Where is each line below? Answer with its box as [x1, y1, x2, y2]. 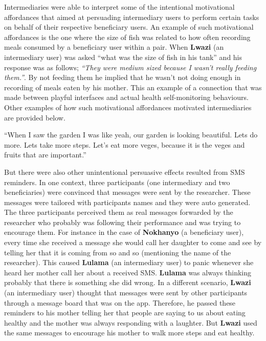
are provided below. [4, 112, 65, 123]
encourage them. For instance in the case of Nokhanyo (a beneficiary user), [4, 227, 244, 237]
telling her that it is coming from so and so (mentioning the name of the [4, 247, 231, 257]
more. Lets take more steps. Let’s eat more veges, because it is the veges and [4, 139, 245, 150]
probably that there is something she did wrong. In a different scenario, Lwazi [4, 277, 251, 288]
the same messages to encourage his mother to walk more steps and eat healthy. [4, 327, 255, 338]
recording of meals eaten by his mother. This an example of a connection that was [4, 82, 262, 92]
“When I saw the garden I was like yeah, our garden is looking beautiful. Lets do [4, 129, 258, 140]
